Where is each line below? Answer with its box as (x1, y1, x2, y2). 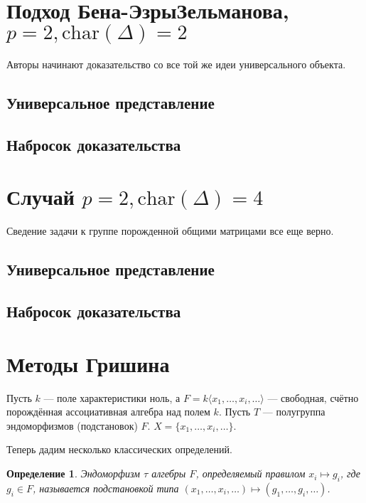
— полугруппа (262, 404, 325, 419)
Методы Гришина (6, 349, 170, 378)
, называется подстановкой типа (32, 480, 179, 495)
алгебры (151, 466, 186, 481)
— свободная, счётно (267, 390, 359, 405)
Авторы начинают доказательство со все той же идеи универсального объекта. (6, 57, 346, 72)
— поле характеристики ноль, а (43, 390, 181, 405)
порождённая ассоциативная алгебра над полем (6, 404, 210, 419)
